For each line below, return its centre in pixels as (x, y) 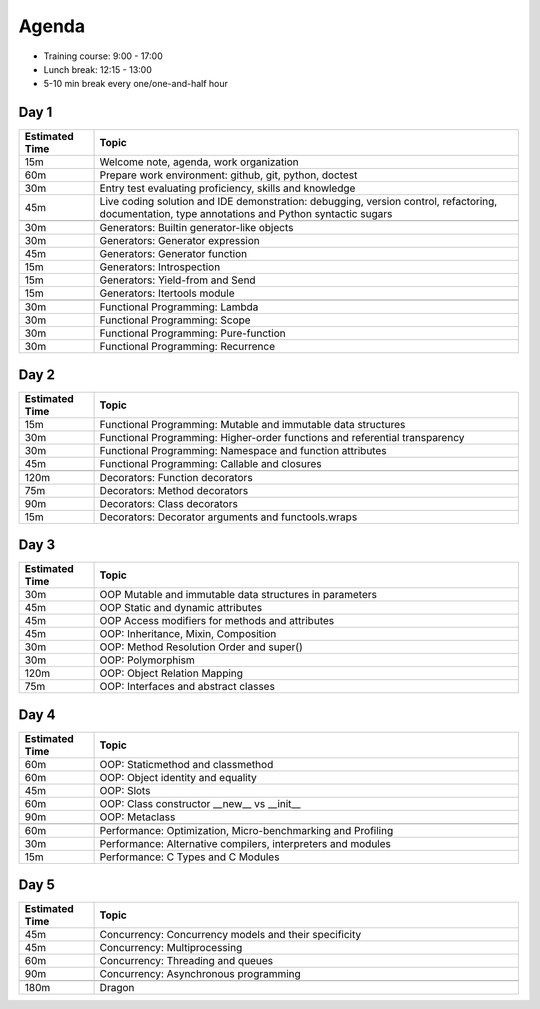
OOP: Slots (125, 790)
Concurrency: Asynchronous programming (200, 974)
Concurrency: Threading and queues (186, 961)
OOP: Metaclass (137, 817)
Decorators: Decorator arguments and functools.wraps (228, 517)
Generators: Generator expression (179, 241)
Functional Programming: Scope (175, 320)
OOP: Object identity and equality (178, 777)
